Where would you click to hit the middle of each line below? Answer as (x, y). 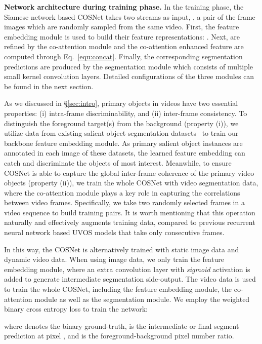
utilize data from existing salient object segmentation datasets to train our (121, 133)
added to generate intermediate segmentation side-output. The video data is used (130, 279)
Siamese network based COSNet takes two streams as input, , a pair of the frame (130, 16)
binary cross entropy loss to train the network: (76, 309)
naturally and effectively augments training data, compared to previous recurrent (130, 222)
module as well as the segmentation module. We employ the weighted (142, 299)
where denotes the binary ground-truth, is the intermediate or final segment (122, 326)
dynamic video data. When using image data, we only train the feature (114, 259)
